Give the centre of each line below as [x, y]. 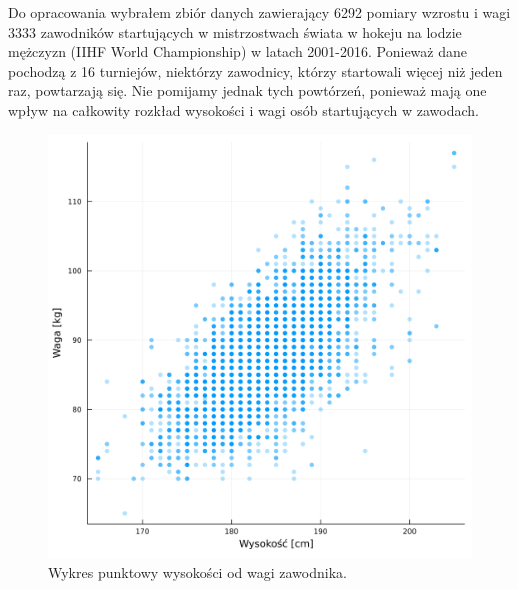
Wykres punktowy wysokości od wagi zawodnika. [197, 572]
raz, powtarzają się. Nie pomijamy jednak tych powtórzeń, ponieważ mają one [247, 90]
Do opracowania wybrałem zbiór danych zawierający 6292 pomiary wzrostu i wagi [259, 12]
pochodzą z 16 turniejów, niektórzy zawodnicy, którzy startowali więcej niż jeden [255, 70]
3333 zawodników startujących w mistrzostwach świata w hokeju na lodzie [235, 31]
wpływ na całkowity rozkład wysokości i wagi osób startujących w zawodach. [244, 109]
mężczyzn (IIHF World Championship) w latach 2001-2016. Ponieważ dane [237, 51]
